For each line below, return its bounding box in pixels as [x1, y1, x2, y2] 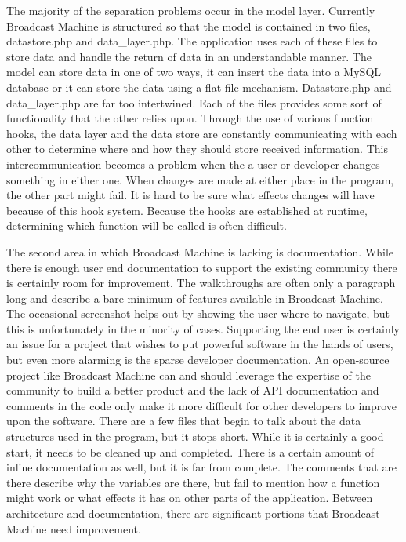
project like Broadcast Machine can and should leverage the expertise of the [6, 366, 371, 383]
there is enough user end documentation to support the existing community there [6, 259, 397, 275]
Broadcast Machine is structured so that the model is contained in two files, [6, 17, 371, 34]
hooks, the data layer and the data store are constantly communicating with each [6, 125, 397, 141]
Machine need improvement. [6, 520, 141, 537]
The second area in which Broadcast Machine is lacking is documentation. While [6, 243, 394, 260]
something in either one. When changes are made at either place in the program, [6, 171, 394, 187]
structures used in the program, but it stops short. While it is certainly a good [6, 428, 384, 445]
